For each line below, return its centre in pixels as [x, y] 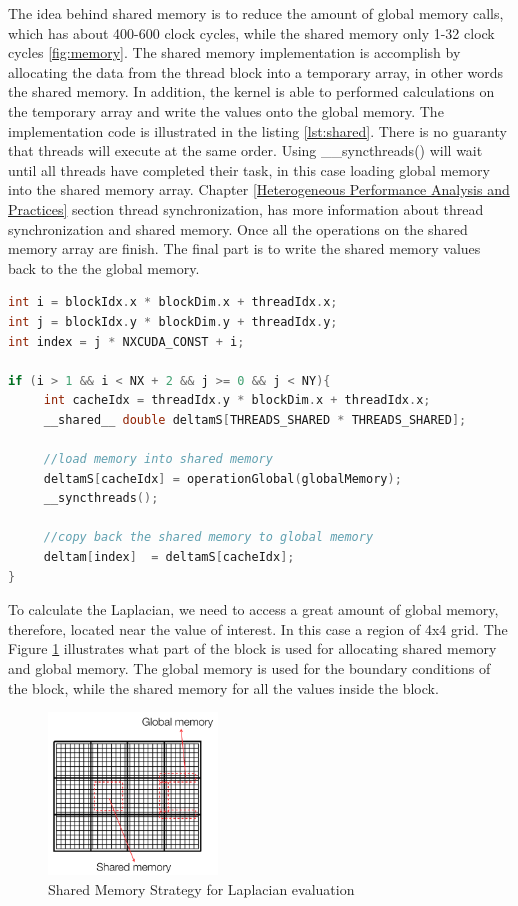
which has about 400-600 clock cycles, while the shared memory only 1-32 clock [251, 32]
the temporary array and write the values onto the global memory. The [226, 110]
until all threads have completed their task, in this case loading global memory [249, 169]
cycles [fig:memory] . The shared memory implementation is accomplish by [234, 52]
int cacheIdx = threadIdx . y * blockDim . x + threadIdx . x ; [237, 400]
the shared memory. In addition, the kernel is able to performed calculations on [251, 91]
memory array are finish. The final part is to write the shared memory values [244, 248]
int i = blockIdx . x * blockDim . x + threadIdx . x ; [173, 302]
